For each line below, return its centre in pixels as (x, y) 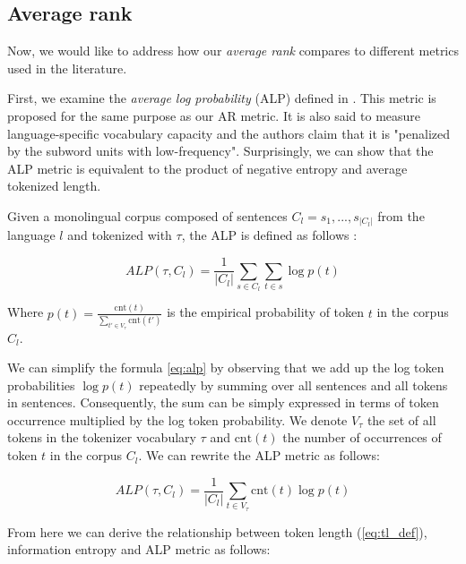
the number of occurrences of (362, 437)
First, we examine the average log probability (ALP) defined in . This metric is (222, 98)
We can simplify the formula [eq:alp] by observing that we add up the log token (226, 367)
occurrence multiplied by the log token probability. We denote (177, 419)
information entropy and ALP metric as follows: (139, 549)
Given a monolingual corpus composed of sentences (147, 215)
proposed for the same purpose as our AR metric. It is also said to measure (214, 115)
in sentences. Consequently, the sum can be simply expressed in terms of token (223, 402)
